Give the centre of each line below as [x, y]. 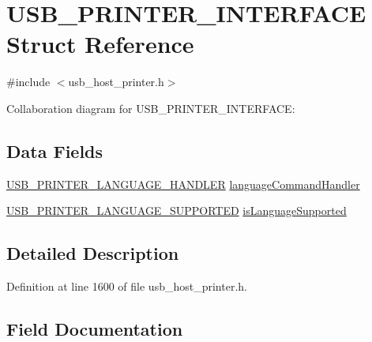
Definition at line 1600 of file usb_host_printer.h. [127, 286]
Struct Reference [100, 44]
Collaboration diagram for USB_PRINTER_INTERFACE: [151, 108]
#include [28, 82]
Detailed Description [93, 253]
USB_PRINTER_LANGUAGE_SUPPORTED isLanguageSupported [177, 210]
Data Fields [55, 150]
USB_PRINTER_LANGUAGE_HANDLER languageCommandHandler [183, 184]
